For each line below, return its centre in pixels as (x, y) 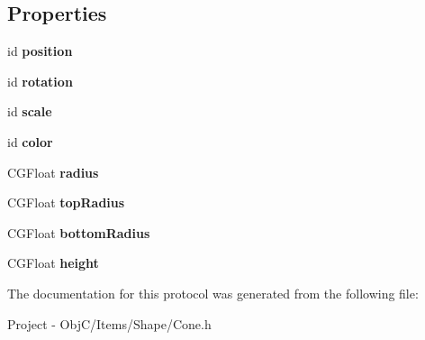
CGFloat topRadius (66, 202)
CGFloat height (53, 263)
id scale (30, 111)
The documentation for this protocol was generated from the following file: (213, 293)
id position (40, 51)
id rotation (40, 81)
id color (30, 141)
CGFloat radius (53, 172)
